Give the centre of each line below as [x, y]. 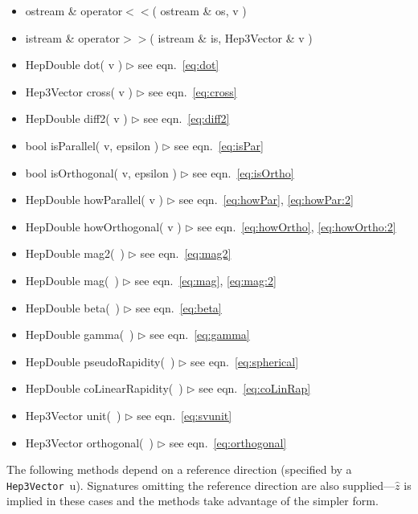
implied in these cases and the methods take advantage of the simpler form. [193, 501]
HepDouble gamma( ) [80, 335]
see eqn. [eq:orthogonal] [228, 442]
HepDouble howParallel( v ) [94, 200]
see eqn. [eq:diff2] [186, 118]
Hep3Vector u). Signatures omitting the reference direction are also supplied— [201, 485]
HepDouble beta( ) [73, 307]
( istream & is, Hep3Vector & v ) [231, 37]
